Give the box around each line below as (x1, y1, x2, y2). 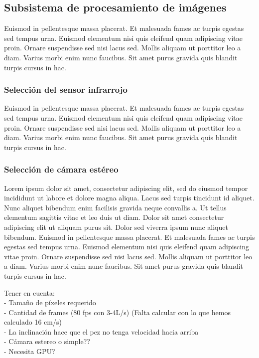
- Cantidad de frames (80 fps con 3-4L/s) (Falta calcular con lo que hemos (4, 307, 231, 317)
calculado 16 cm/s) (4, 317, 62, 327)
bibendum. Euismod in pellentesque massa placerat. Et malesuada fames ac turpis (4, 231, 255, 242)
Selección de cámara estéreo (4, 163, 119, 176)
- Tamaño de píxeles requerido (4, 297, 96, 308)
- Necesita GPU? (4, 346, 55, 357)
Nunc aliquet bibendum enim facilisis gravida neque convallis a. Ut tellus (4, 202, 227, 212)
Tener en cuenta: (4, 287, 55, 298)
